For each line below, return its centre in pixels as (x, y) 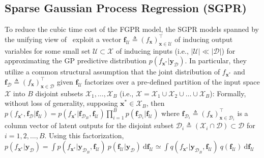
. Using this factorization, (84, 135)
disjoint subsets (59, 93)
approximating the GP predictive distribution (76, 61)
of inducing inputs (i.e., (152, 50)
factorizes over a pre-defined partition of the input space (172, 81)
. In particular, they (216, 61)
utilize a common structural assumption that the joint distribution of (112, 72)
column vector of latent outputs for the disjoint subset (89, 125)
